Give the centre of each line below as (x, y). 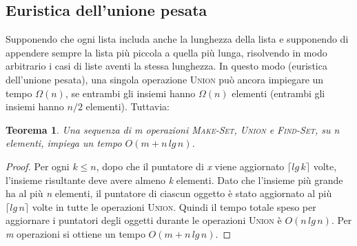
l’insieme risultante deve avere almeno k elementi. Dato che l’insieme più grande (174, 180)
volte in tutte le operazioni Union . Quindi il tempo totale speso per (174, 206)
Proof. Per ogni (38, 166)
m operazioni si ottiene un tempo (75, 233)
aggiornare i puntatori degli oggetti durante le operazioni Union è (144, 220)
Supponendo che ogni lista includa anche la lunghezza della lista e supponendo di (177, 39)
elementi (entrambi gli (278, 93)
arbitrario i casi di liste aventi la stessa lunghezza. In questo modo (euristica (166, 66)
